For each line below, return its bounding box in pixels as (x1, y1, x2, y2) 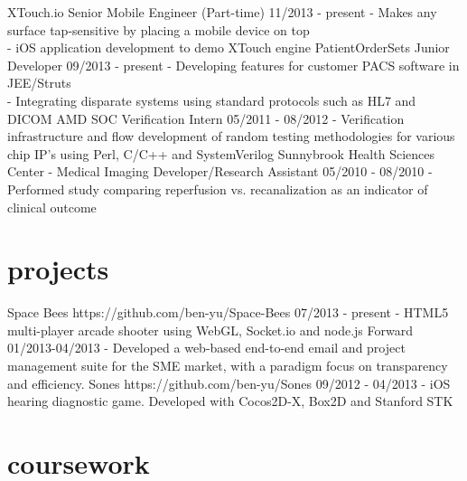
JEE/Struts (7, 73, 71, 92)
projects (7, 250, 109, 288)
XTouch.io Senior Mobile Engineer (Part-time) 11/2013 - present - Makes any (7, 3, 437, 21)
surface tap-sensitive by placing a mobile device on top (7, 20, 310, 39)
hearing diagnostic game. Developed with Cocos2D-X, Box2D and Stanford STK (7, 391, 453, 410)
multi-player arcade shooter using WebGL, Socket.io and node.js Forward (7, 320, 413, 339)
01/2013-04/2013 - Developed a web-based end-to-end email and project (7, 338, 406, 357)
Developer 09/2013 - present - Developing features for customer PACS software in (7, 55, 460, 74)
